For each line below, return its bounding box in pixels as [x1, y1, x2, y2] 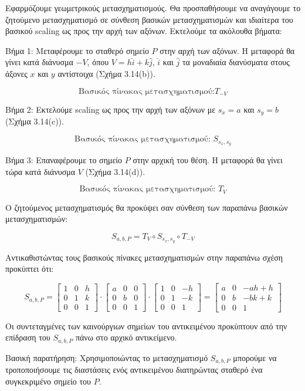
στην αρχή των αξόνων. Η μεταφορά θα [160, 44, 295, 56]
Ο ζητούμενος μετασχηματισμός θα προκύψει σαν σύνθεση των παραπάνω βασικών [5, 201, 288, 213]
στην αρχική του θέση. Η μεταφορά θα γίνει [133, 153, 283, 166]
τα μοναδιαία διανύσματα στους [182, 56, 290, 68]
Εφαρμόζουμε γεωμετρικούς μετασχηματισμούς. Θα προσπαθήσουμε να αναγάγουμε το [5, 2, 301, 14]
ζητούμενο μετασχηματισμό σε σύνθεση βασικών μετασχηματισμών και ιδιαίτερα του [5, 13, 293, 25]
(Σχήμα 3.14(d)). [85, 165, 145, 177]
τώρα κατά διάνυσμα [5, 165, 76, 177]
